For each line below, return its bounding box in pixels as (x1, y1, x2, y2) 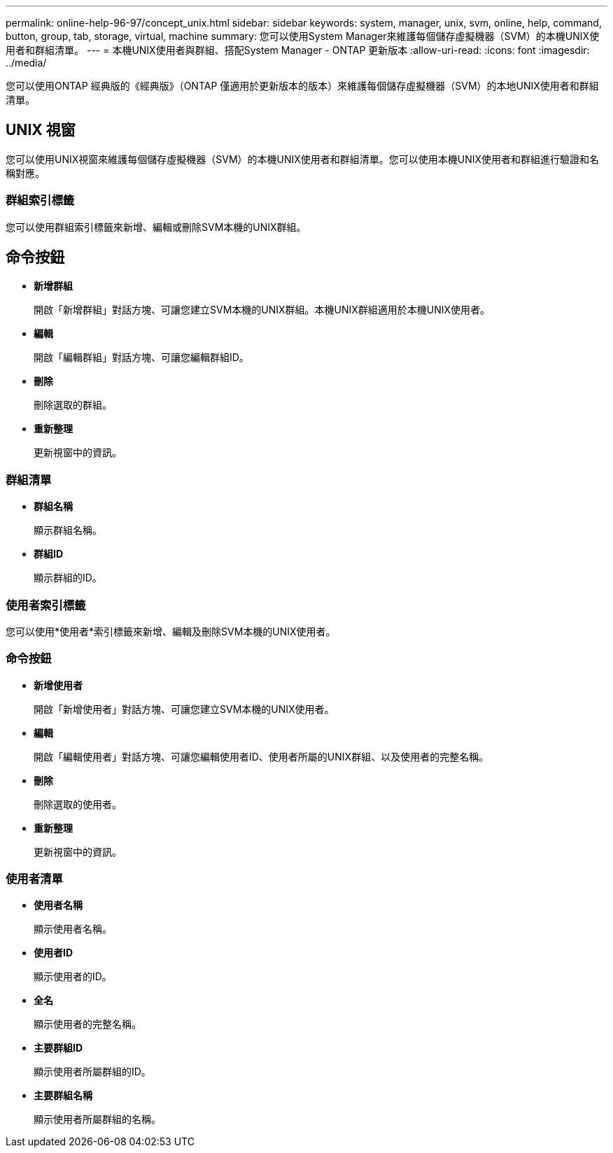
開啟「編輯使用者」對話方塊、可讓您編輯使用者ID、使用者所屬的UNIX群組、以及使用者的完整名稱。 (34, 750, 489, 763)
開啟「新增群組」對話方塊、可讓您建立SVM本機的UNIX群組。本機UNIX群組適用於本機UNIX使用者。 (34, 304, 491, 316)
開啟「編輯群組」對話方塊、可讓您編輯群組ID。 (34, 351, 249, 364)
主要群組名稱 (34, 1089, 92, 1102)
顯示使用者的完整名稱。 (34, 1018, 141, 1031)
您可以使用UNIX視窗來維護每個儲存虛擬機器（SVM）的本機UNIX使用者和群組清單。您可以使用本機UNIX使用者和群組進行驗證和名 (6, 153, 600, 165)
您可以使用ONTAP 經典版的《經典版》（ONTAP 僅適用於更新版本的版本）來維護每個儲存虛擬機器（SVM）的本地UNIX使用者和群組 (6, 80, 599, 92)
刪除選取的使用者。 (34, 798, 122, 810)
